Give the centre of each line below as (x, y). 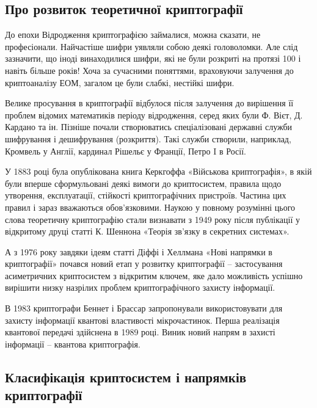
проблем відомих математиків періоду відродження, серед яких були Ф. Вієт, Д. (154, 115)
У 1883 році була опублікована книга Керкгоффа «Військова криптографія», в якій (158, 171)
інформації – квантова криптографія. (73, 344)
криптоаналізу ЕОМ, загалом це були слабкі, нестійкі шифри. (120, 82)
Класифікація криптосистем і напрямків (126, 377)
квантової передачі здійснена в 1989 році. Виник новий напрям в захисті (140, 332)
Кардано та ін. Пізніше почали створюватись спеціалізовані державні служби (149, 127)
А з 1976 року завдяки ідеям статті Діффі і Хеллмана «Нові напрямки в (139, 251)
